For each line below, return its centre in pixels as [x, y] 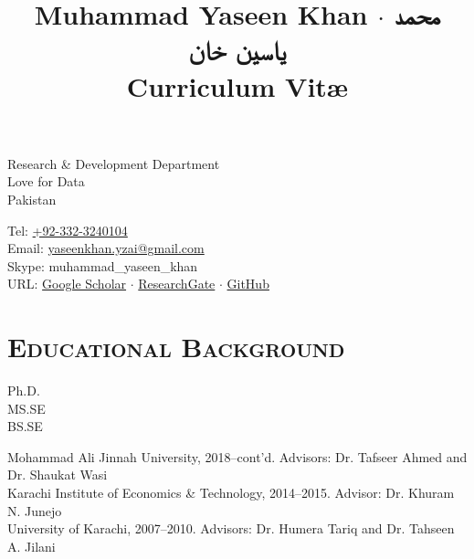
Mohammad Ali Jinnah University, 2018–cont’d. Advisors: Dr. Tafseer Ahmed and [237, 456]
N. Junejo [35, 510]
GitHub [248, 284]
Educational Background [176, 347]
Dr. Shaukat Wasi [58, 475]
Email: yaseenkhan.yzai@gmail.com [106, 248]
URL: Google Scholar [67, 284]
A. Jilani [32, 546]
